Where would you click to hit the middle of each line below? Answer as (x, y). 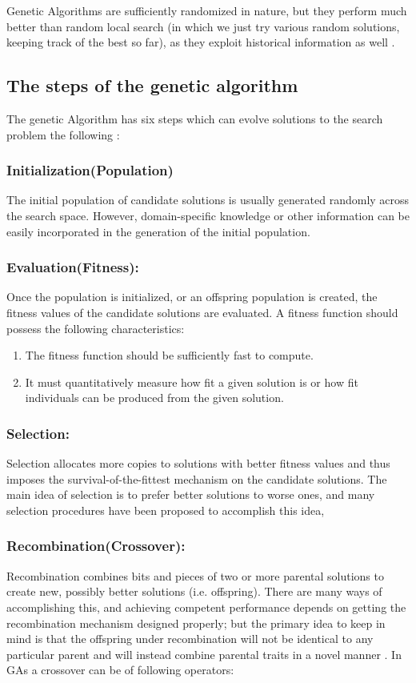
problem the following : (63, 134)
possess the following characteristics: (96, 328)
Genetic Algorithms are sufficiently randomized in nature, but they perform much (207, 10)
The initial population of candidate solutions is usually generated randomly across (208, 200)
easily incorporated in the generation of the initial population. (158, 231)
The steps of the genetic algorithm (152, 85)
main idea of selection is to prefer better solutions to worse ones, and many (191, 494)
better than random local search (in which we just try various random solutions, (203, 26)
